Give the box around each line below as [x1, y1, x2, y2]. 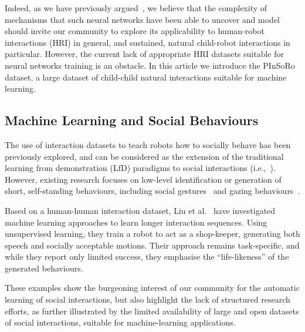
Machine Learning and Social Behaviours [5, 111, 259, 129]
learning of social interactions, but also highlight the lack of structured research [5, 293, 290, 306]
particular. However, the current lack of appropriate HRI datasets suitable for [5, 48, 284, 60]
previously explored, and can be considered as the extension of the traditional [5, 150, 284, 162]
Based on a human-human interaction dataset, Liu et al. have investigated [5, 204, 276, 216]
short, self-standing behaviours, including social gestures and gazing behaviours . [5, 185, 300, 197]
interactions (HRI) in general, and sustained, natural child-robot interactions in [5, 36, 290, 48]
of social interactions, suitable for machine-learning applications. [5, 316, 236, 328]
